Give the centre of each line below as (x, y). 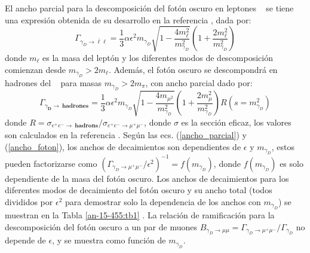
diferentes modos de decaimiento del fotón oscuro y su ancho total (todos (139, 190)
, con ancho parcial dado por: (199, 82)
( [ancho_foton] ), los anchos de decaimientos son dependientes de (123, 146)
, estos (283, 146)
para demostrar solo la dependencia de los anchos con (163, 202)
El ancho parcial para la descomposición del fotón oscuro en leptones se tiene (149, 8)
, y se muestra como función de (109, 240)
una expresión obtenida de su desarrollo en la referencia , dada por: (128, 19)
